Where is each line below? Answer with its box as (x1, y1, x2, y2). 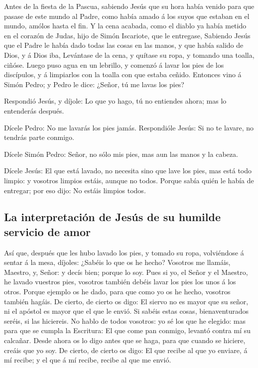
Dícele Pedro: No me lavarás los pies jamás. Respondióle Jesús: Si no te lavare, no (4, 122, 254, 132)
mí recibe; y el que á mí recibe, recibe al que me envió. (4, 355, 171, 365)
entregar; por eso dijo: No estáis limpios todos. (4, 185, 146, 195)
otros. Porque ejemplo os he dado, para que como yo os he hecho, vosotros (4, 286, 231, 297)
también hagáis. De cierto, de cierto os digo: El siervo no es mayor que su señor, (4, 296, 249, 306)
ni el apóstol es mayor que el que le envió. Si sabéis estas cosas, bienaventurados (4, 306, 249, 316)
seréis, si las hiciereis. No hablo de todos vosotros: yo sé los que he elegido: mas (4, 315, 246, 326)
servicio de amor (4, 224, 91, 239)
